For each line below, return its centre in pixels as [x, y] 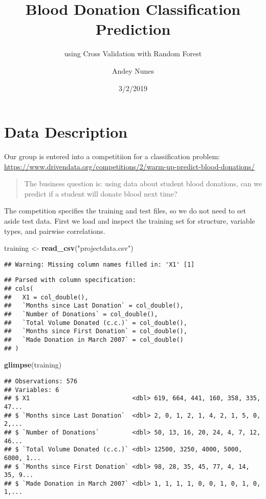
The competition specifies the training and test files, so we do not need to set [125, 211]
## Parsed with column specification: [70, 280]
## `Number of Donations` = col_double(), [81, 314]
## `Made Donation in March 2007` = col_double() [94, 340]
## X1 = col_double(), [46, 297]
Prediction [133, 29]
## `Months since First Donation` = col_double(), [96, 331]
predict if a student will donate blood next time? [101, 193]
